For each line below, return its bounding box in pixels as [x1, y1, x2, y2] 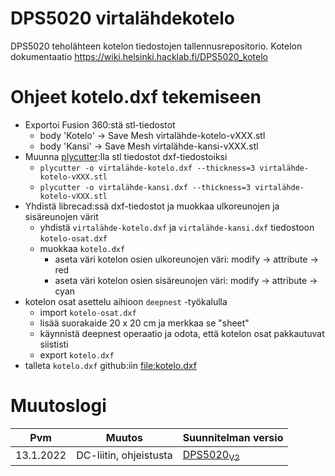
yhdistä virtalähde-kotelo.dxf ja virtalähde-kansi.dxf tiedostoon [39, 221, 315, 233]
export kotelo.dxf [39, 348, 115, 361]
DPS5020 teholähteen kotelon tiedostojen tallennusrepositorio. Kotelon [10, 40, 303, 52]
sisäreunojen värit [24, 210, 99, 222]
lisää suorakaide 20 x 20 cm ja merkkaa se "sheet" [39, 317, 250, 329]
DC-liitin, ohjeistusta [76, 448, 173, 462]
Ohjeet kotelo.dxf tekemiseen [10, 86, 262, 109]
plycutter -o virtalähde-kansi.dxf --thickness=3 [39, 182, 252, 192]
